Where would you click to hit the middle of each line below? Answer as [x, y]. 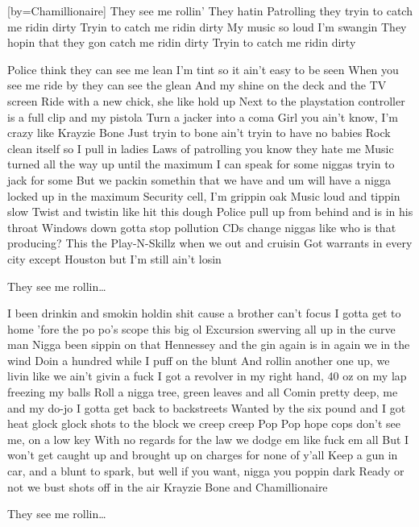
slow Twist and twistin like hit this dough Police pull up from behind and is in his [210, 212]
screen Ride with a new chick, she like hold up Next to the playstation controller [206, 100]
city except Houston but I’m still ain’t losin [114, 258]
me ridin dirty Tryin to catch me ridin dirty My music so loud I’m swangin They [207, 26]
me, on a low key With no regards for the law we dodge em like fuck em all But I [208, 439]
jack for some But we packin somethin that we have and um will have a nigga [199, 179]
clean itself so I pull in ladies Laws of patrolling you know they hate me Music [201, 148]
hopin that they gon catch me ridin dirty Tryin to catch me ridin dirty [182, 42]
